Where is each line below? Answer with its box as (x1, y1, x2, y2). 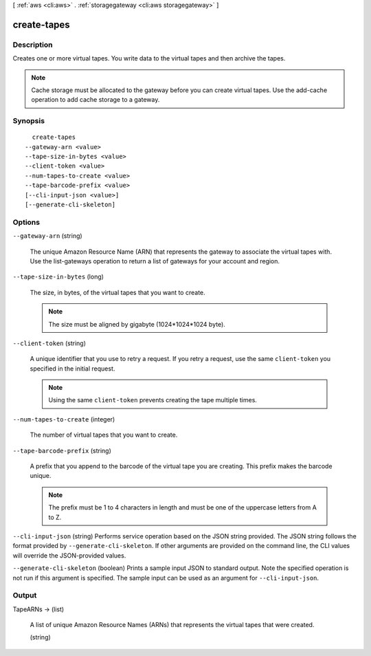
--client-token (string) (12, 339, 86, 347)
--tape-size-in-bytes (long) (12, 272, 104, 281)
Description (12, 40, 53, 50)
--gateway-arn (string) (12, 232, 82, 240)
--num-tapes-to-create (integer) (12, 415, 115, 423)
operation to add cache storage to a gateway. (31, 96, 160, 104)
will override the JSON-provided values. (12, 551, 126, 560)
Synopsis (12, 116, 45, 126)
